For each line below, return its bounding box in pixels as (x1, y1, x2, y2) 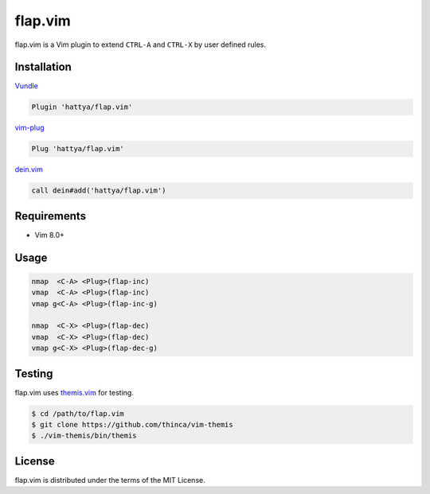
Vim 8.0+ (34, 230, 65, 239)
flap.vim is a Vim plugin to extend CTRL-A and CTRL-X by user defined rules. (14, 40, 267, 49)
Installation (14, 60, 72, 74)
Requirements (14, 209, 87, 223)
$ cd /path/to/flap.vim (31, 409, 125, 418)
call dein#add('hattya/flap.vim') (31, 186, 166, 195)
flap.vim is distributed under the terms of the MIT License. (14, 475, 206, 484)
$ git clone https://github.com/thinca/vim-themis (31, 420, 234, 430)
